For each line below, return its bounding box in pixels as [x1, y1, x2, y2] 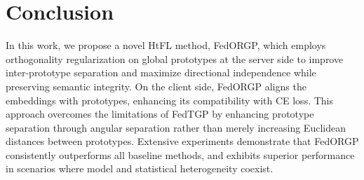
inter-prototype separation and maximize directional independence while [6, 65, 316, 80]
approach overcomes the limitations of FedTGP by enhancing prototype [6, 106, 314, 121]
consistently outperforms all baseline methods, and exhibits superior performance [6, 147, 355, 162]
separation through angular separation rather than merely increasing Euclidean [6, 120, 346, 134]
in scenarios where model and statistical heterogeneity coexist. [6, 161, 274, 176]
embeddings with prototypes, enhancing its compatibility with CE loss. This [6, 92, 333, 107]
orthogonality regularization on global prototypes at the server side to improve [6, 51, 344, 66]
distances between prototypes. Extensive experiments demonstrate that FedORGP [6, 134, 359, 148]
